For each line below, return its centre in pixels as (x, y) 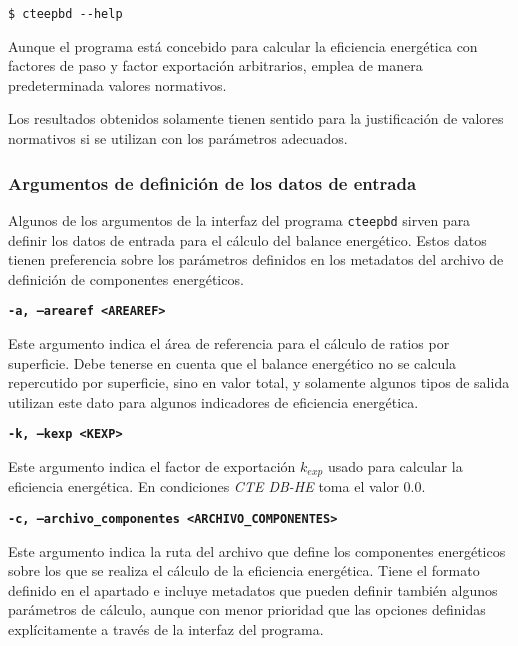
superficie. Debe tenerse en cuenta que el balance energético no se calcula (232, 362)
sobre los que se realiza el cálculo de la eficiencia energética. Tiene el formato (244, 570)
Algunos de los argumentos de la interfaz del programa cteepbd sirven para (239, 219)
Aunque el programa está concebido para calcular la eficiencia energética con (243, 45)
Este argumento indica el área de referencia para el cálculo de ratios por (229, 342)
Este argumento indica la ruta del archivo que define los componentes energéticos (257, 550)
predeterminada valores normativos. (117, 84)
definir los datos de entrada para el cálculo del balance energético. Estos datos (247, 239)
